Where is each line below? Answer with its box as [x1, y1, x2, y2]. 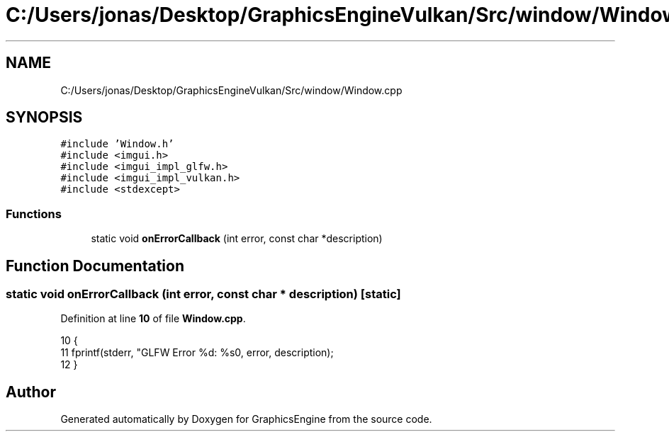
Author [6, 382, 56, 401]
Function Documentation [6, 256, 184, 275]
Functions [6, 206, 62, 221]
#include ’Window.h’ [60, 138, 174, 150]
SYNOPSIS [6, 108, 83, 127]
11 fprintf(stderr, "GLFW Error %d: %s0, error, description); [60, 346, 334, 359]
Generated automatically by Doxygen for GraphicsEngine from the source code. [60, 413, 432, 426]
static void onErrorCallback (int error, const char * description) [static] [6, 287, 401, 302]
